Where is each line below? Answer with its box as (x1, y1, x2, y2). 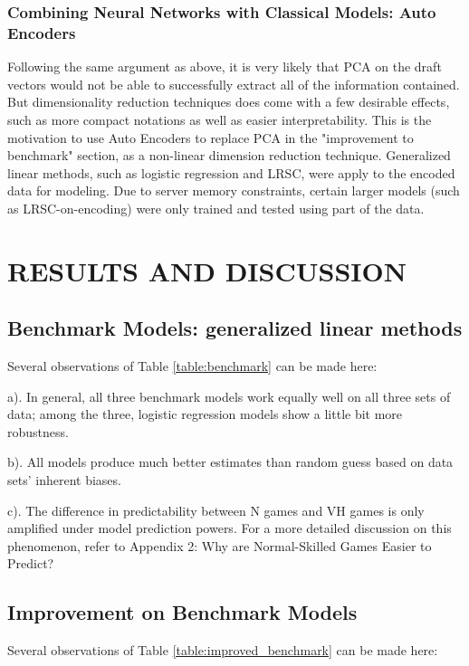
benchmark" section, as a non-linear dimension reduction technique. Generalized (7, 146, 451, 165)
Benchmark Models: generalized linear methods (7, 314, 463, 342)
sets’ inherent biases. (7, 471, 121, 490)
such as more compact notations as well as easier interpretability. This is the (7, 109, 432, 128)
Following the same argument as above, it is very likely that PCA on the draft (7, 57, 442, 76)
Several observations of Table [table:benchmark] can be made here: (7, 357, 378, 376)
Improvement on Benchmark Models (7, 598, 358, 626)
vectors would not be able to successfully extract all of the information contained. (7, 74, 460, 93)
